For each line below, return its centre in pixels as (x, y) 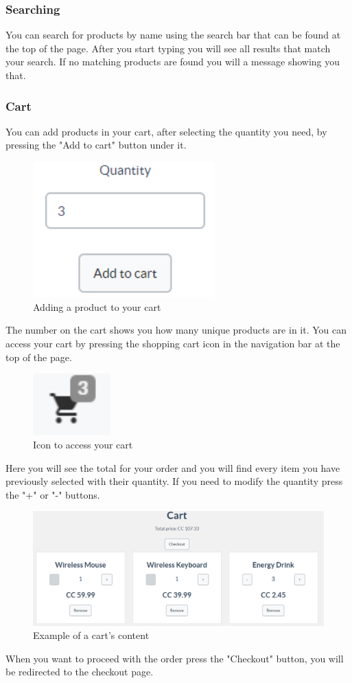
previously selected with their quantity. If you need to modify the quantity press (174, 481)
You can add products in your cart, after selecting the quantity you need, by (166, 131)
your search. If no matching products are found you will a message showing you (173, 62)
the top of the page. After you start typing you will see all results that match (168, 48)
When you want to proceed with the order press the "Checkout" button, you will (175, 658)
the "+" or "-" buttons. (53, 494)
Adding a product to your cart (97, 306)
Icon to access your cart (83, 445)
